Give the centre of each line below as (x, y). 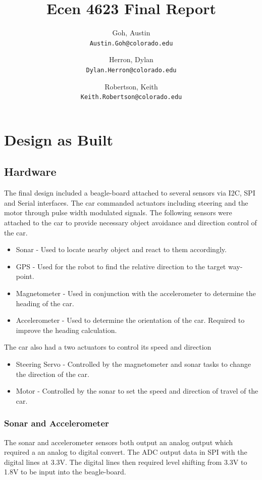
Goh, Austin (131, 33)
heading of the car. (45, 303)
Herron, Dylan (131, 59)
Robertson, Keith (131, 86)
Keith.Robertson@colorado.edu (131, 97)
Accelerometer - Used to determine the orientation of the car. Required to (130, 320)
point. (25, 276)
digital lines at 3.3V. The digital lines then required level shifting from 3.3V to (126, 462)
